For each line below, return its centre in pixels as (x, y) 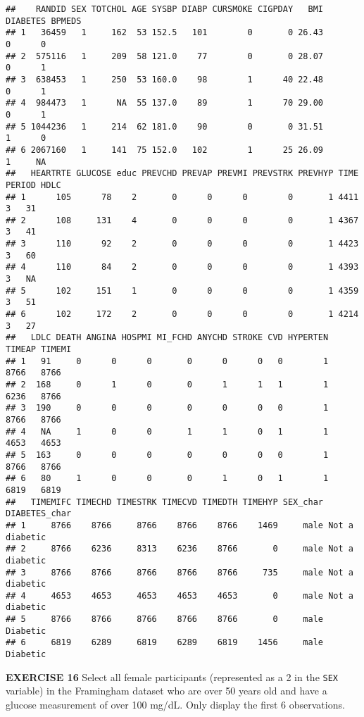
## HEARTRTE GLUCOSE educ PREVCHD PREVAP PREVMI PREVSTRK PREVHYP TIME (182, 174)
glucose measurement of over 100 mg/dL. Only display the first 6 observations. (175, 704)
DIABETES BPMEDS (44, 21)
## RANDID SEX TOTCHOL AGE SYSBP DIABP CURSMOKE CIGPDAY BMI (165, 9)
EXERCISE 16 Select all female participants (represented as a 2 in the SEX (172, 677)
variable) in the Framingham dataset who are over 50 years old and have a (167, 691)
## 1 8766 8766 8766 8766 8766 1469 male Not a (180, 525)
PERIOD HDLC (33, 185)
